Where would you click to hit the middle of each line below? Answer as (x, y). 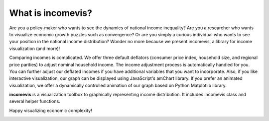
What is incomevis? (51, 13)
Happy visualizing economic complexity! (51, 110)
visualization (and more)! (35, 48)
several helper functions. (35, 101)
